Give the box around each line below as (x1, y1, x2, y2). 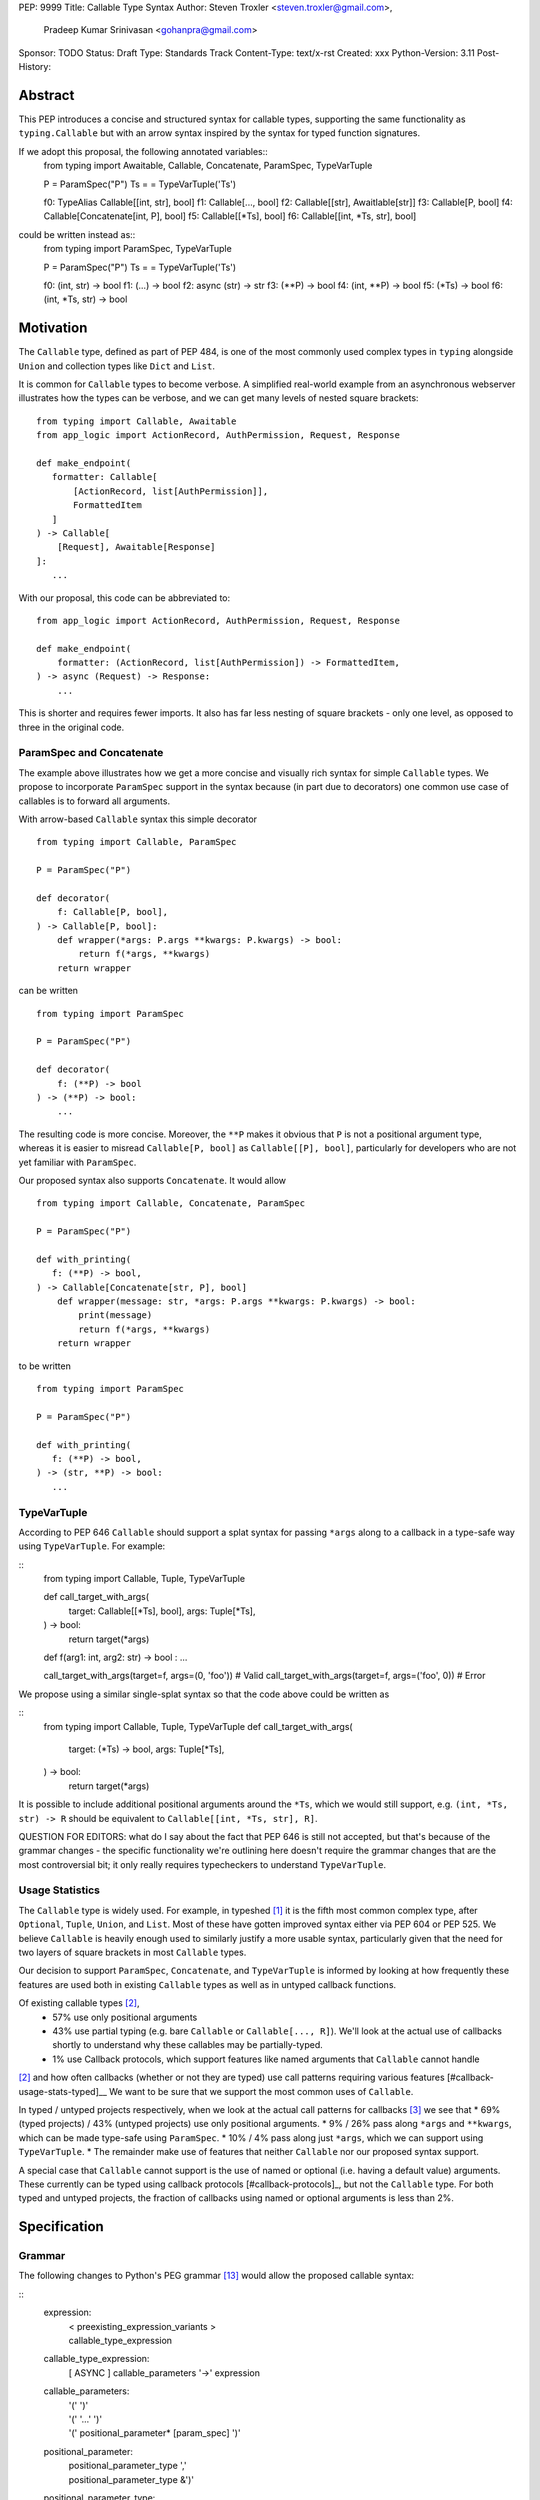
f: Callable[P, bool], (56, 906, 169, 918)
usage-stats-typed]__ (18, 2085, 107, 2097)
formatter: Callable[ (51, 471, 158, 483)
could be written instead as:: (18, 228, 136, 240)
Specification (18, 2218, 104, 2235)
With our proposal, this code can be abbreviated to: (18, 591, 231, 604)
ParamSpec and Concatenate (18, 746, 164, 760)
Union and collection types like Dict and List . (18, 360, 215, 372)
